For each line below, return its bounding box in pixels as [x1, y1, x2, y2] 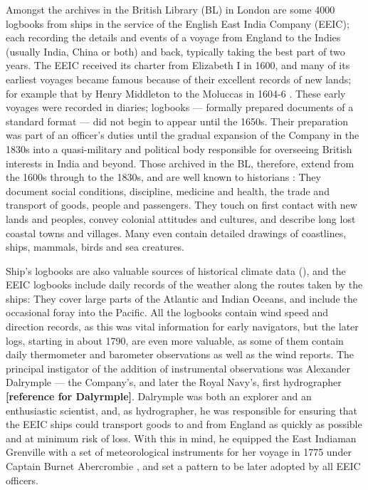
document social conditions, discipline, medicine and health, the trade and [6, 183, 330, 198]
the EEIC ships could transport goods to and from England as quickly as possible [6, 417, 362, 432]
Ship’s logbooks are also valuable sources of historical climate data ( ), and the [6, 263, 346, 278]
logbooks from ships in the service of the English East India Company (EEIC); [6, 16, 349, 31]
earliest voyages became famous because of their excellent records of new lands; [6, 71, 352, 86]
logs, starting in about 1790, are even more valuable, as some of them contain [6, 333, 344, 348]
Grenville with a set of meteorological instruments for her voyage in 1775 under [6, 444, 352, 459]
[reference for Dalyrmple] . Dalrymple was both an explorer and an [6, 389, 312, 404]
